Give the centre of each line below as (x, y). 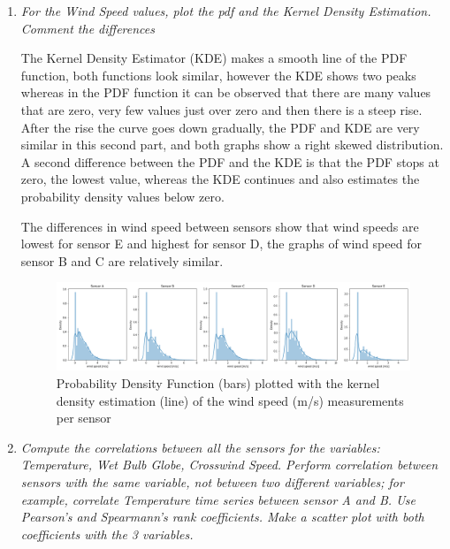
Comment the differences (88, 28)
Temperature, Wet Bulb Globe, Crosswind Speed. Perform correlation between (229, 465)
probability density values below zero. (122, 196)
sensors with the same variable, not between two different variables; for (212, 481)
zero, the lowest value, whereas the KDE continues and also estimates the (220, 179)
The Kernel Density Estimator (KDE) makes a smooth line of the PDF (214, 58)
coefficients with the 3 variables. (107, 534)
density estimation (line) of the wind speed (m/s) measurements (230, 400)
